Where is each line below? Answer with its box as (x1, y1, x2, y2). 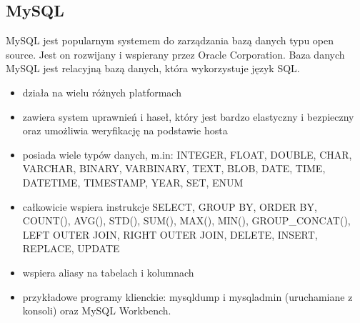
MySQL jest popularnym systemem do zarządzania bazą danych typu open (6, 33, 334, 48)
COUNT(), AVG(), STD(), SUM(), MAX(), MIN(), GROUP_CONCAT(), (22, 213, 351, 228)
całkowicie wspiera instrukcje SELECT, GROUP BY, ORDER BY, (22, 199, 317, 214)
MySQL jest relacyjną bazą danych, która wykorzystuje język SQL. (6, 61, 300, 76)
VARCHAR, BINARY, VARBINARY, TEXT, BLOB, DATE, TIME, (22, 161, 326, 176)
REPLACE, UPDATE (22, 241, 120, 256)
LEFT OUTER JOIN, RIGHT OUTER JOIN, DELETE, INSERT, (22, 227, 318, 242)
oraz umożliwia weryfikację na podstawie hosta (22, 123, 228, 138)
